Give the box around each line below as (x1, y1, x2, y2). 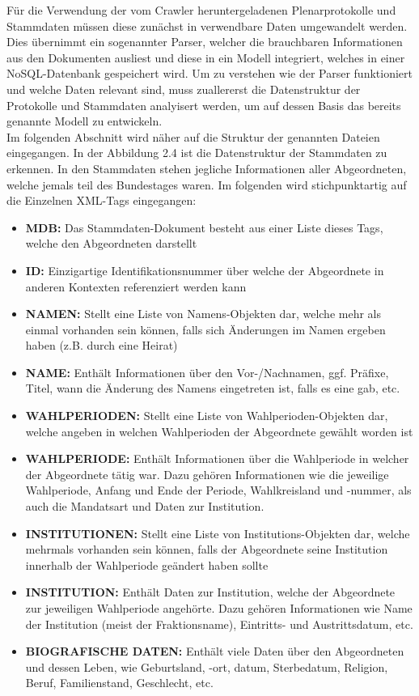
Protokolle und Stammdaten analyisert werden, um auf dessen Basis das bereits (6, 96, 401, 113)
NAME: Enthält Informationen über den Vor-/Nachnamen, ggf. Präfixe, (25, 363, 389, 380)
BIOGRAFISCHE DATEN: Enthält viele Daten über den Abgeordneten (25, 643, 404, 660)
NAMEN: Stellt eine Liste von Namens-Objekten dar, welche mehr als (25, 305, 381, 322)
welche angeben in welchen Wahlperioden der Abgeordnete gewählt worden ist (25, 422, 413, 439)
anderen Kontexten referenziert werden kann (25, 278, 247, 295)
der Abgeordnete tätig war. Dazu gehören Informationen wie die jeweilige (25, 465, 389, 482)
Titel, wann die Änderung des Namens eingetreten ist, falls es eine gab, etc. (25, 380, 400, 397)
